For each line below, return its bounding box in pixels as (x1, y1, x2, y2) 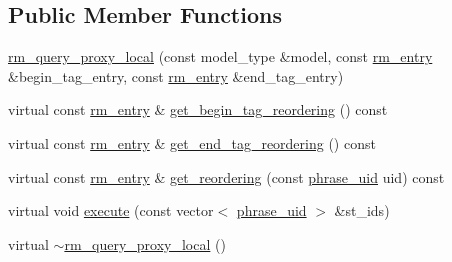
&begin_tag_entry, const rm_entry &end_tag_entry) (8, 65, 344, 86)
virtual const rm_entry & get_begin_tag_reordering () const (8, 99, 388, 120)
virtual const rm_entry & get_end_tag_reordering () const (8, 132, 376, 153)
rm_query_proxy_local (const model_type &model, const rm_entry (8, 46, 433, 67)
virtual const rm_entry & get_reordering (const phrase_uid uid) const (8, 166, 445, 187)
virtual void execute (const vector (8, 200, 214, 221)
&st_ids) (334, 200, 390, 221)
